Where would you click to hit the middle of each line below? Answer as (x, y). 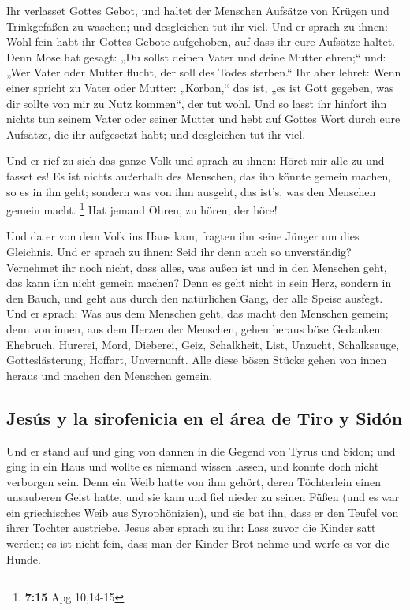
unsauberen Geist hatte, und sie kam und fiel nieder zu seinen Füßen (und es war (203, 497)
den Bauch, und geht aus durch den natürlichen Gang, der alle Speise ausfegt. (195, 298)
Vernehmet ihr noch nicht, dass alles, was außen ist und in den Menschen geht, (197, 267)
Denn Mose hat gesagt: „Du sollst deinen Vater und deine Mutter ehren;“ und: (196, 56)
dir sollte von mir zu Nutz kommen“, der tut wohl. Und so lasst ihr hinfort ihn (197, 103)
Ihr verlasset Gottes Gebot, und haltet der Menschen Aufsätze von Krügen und (198, 10)
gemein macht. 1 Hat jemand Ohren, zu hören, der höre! (142, 208)
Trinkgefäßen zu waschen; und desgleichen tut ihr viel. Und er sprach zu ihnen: (197, 26)
